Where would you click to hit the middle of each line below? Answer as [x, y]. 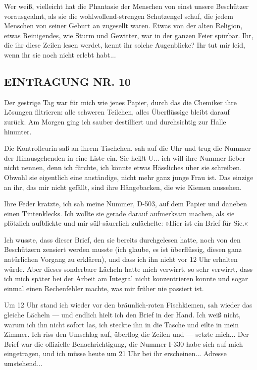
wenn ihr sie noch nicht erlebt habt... [60, 54]
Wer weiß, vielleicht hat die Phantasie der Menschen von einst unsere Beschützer [126, 6]
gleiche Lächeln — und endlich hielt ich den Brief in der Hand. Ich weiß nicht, [123, 315]
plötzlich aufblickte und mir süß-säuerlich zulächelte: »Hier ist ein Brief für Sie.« [126, 223]
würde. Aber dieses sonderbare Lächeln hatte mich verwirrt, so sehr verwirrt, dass [128, 269]
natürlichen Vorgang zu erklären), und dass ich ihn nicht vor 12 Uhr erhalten [121, 259]
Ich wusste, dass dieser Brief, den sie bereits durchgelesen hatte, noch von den [122, 239]
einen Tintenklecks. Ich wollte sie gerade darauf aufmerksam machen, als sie [119, 213]
